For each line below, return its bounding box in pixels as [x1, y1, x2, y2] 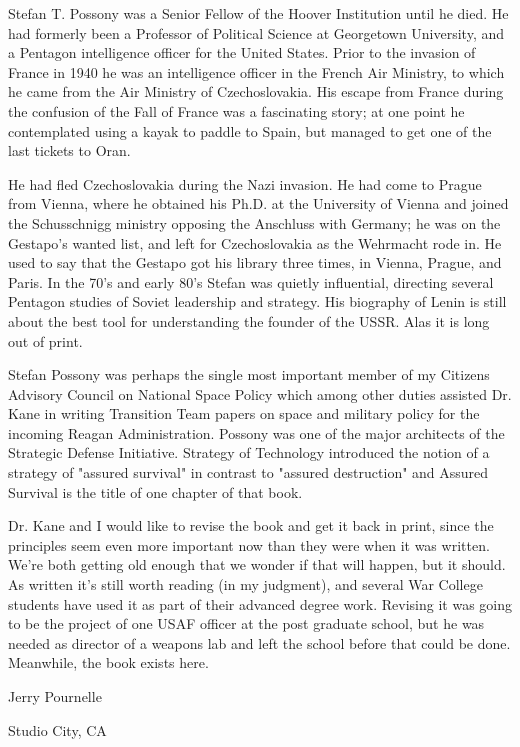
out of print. [8, 330, 83, 351]
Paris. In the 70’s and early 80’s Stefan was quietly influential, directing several [8, 271, 494, 292]
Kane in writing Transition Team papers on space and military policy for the [8, 403, 480, 424]
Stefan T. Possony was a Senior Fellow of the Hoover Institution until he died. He [8, 3, 509, 23]
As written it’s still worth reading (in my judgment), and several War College [8, 574, 483, 595]
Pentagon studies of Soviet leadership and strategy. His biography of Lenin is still [8, 291, 507, 312]
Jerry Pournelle [8, 686, 102, 706]
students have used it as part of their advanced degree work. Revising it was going [8, 593, 512, 614]
